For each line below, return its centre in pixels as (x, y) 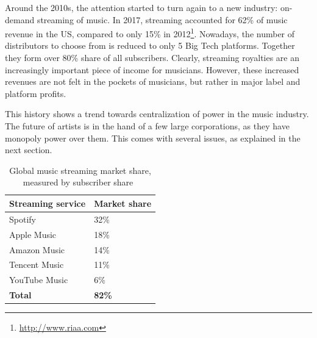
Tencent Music (37, 264)
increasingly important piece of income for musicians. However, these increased (152, 69)
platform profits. (36, 93)
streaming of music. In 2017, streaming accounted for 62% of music (162, 19)
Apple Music (33, 234)
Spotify (23, 219)
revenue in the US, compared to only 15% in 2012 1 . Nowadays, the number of (150, 33)
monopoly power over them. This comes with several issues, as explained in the (153, 138)
